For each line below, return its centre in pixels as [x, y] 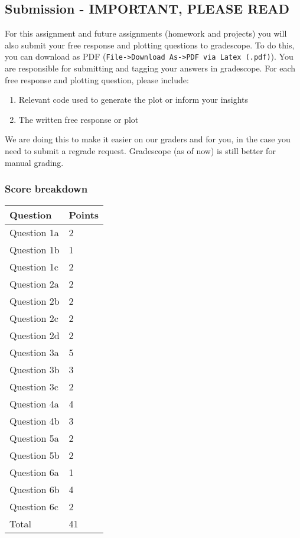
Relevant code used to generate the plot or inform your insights [133, 100]
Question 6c [34, 507]
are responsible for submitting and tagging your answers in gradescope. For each [150, 68]
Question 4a [34, 404]
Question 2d [35, 335]
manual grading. [34, 162]
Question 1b [35, 250]
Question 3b [35, 370]
